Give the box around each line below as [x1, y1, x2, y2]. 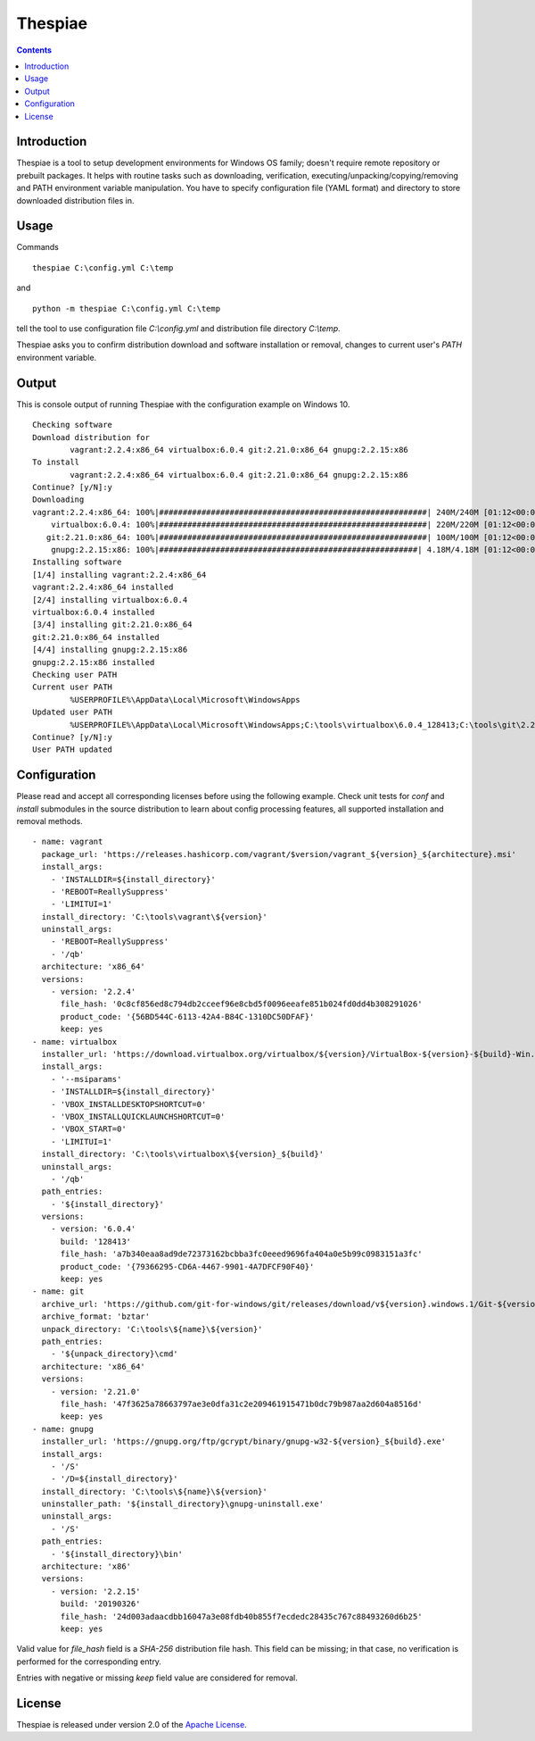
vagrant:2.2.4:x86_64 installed [32, 582, 174, 593]
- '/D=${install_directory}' [50, 1474, 178, 1484]
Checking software [32, 420, 113, 430]
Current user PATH [32, 682, 113, 692]
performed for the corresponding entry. [16, 1656, 162, 1667]
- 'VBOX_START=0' [50, 1124, 127, 1134]
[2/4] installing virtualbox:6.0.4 [32, 595, 188, 604]
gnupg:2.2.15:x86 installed [32, 657, 155, 667]
